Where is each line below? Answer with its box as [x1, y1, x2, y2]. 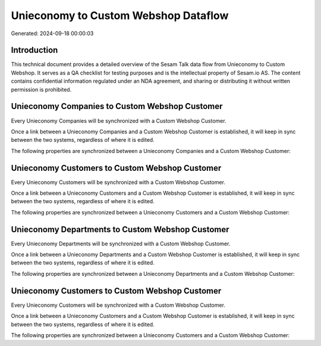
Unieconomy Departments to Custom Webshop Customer [11, 224, 229, 235]
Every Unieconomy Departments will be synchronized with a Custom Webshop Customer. [11, 240, 231, 247]
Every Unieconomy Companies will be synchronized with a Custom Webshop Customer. [11, 117, 226, 124]
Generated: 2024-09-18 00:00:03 [11, 30, 94, 37]
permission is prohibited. [11, 86, 72, 93]
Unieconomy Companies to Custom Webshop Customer [11, 101, 223, 111]
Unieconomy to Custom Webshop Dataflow [11, 9, 229, 22]
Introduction [11, 45, 58, 55]
